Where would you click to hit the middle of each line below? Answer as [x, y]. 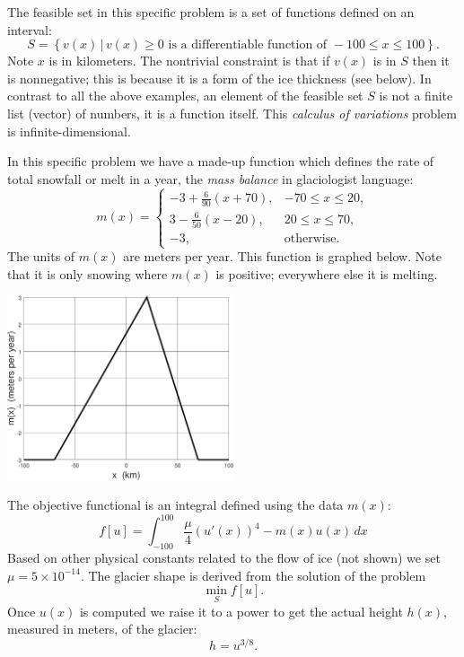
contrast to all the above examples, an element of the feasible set [185, 96]
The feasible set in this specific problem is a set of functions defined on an [211, 12]
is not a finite [416, 96]
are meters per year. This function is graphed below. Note [282, 256]
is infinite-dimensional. [69, 131]
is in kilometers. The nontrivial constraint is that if [189, 61]
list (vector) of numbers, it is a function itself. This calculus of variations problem [232, 113]
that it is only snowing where [88, 273]
